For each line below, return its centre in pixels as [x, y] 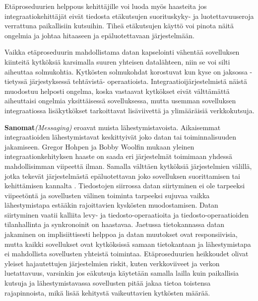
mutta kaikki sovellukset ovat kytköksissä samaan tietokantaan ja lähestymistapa [128, 244]
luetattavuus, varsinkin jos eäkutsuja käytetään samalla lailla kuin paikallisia [122, 273]
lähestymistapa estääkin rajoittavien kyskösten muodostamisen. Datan [111, 205]
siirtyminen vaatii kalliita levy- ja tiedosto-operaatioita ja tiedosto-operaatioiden [127, 214]
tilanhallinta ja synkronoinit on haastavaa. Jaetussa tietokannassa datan [114, 224]
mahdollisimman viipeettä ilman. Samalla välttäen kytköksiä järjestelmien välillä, [128, 166]
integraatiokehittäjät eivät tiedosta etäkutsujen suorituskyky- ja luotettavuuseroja [129, 16]
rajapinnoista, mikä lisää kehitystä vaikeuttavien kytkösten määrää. [107, 292]
